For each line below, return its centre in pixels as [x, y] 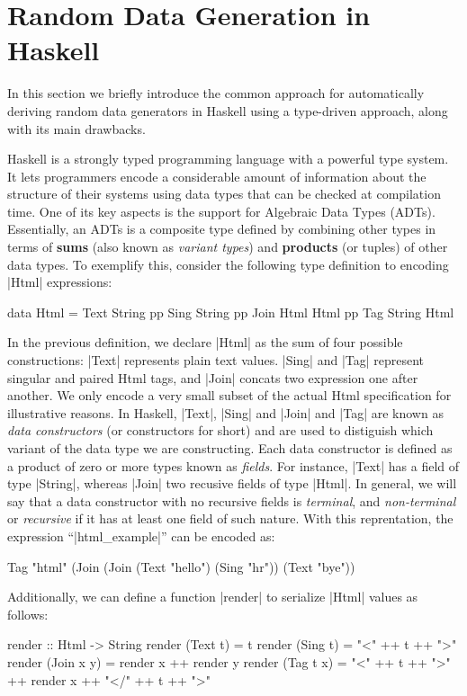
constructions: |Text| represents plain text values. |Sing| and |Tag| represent [216, 360]
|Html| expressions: [60, 282]
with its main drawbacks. [76, 128]
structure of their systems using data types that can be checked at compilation [224, 194]
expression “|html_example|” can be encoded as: [141, 535]
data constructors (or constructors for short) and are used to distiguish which [220, 430]
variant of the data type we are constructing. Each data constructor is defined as [230, 448]
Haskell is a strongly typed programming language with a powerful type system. [228, 159]
